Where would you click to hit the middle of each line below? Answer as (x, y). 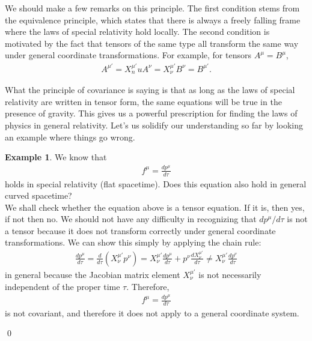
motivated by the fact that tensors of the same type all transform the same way (152, 43)
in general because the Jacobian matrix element (93, 274)
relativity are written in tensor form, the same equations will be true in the (143, 101)
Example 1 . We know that (56, 157)
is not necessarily (230, 274)
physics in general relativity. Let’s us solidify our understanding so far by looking (154, 125)
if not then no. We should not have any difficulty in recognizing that (131, 219)
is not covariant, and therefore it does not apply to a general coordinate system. (152, 312)
